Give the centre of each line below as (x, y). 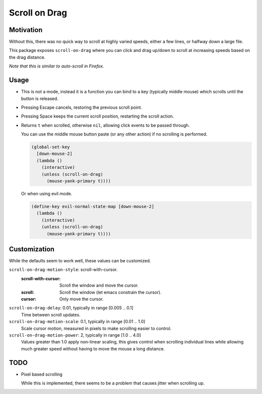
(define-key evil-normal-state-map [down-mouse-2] (93, 206)
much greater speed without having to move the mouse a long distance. (93, 349)
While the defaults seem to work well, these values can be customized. (80, 261)
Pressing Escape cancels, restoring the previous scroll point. (82, 107)
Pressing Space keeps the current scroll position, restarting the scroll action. (98, 116)
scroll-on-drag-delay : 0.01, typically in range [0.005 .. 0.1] (71, 308)
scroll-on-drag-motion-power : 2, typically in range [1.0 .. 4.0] (75, 335)
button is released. (40, 98)
